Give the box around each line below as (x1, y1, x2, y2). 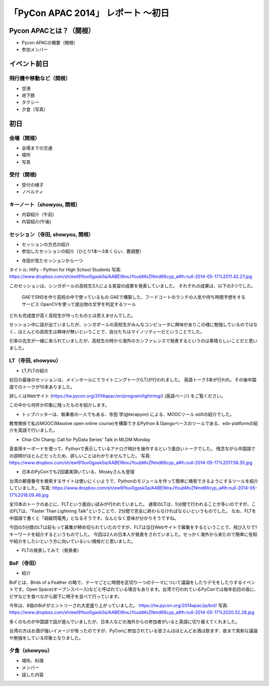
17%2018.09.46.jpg (9, 492, 49, 498)
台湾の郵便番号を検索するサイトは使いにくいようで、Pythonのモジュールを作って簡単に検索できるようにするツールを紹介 (9, 478, 259, 484)
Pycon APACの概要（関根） (21, 40, 78, 46)
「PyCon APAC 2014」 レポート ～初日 (9, 7, 169, 18)
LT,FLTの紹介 (21, 367, 49, 374)
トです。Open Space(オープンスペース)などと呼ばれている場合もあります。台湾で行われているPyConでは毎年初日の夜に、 (9, 586, 259, 592)
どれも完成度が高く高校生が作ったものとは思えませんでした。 (9, 312, 135, 319)
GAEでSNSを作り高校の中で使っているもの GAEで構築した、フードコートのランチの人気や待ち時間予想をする (21, 294, 246, 300)
